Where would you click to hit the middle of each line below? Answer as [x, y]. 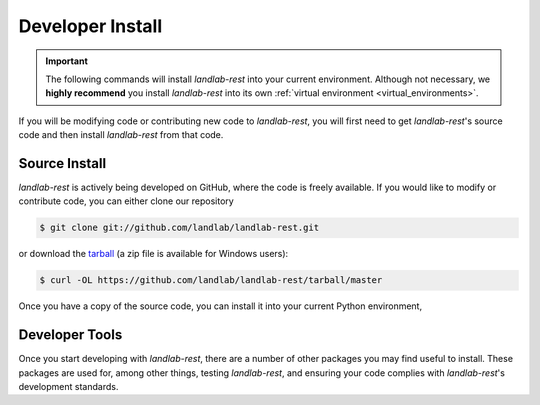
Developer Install [90, 26]
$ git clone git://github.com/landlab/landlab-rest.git [179, 228]
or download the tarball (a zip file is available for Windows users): [153, 254]
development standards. [68, 387]
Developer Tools [70, 335]
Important [67, 61]
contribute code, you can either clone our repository [126, 201]
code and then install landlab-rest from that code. [121, 135]
